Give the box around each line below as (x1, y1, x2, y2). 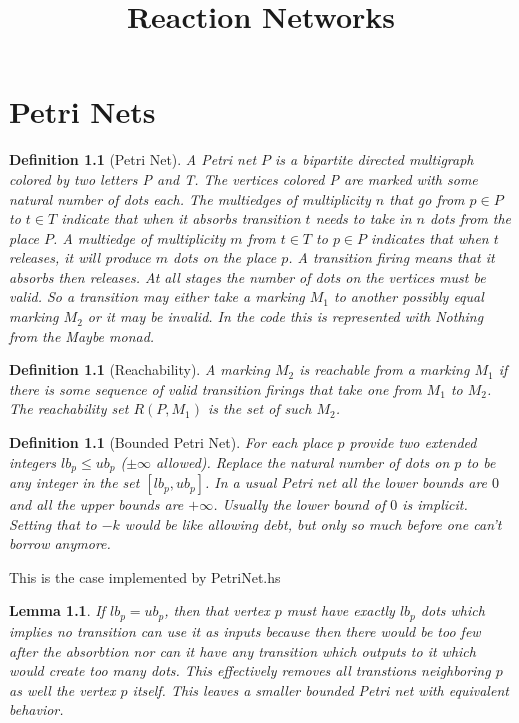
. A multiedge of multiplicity (53, 227, 226, 248)
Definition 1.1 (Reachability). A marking (9, 359, 270, 380)
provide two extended (349, 432, 477, 453)
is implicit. (402, 494, 468, 515)
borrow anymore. (9, 533, 111, 554)
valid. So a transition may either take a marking (9, 286, 305, 307)
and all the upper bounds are (9, 494, 184, 515)
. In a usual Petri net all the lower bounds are (205, 472, 488, 493)
